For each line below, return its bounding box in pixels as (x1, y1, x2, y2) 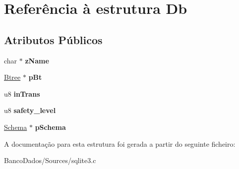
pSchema (35, 121, 66, 132)
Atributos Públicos (4, 32, 103, 47)
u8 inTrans (4, 88, 40, 99)
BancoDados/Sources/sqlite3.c (4, 155, 96, 166)
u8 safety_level (4, 105, 56, 115)
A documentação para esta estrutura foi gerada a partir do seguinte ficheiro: (4, 138, 236, 149)
